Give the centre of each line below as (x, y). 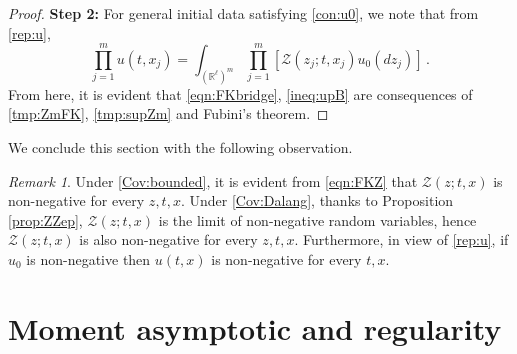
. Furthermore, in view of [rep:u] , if (401, 239)
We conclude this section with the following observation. (180, 147)
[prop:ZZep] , (45, 219)
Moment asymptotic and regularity (255, 327)
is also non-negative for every (168, 239)
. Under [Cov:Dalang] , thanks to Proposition (317, 200)
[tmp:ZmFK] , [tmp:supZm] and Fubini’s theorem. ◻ (168, 113)
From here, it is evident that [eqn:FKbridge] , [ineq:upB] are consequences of (240, 93)
